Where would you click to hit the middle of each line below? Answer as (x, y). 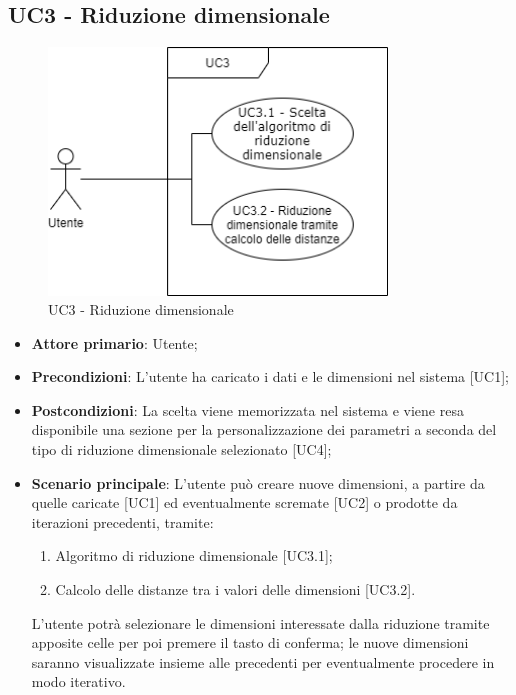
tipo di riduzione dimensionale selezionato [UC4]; (181, 449)
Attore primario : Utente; (114, 342)
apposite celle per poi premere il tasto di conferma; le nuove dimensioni (250, 642)
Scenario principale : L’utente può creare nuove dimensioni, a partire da (258, 482)
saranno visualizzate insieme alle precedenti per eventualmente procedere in (263, 661)
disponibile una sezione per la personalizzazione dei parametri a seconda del (264, 429)
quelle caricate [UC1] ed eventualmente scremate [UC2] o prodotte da (244, 502)
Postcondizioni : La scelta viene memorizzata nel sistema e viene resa (247, 409)
